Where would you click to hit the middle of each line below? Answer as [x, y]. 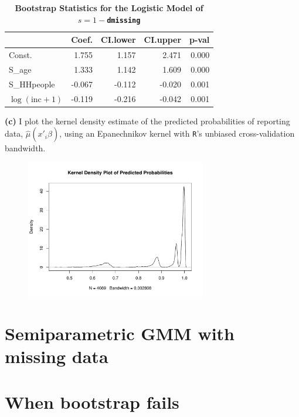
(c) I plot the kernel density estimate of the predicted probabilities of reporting [147, 121]
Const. [21, 55]
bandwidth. [25, 148]
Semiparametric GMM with [120, 333]
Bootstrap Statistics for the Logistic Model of [109, 8]
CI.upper [163, 40]
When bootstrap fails [92, 402]
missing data [57, 356]
